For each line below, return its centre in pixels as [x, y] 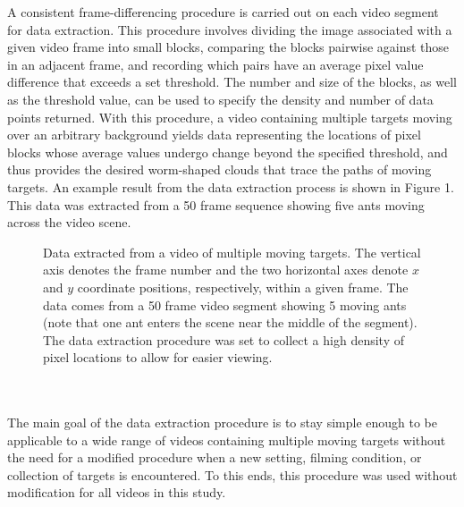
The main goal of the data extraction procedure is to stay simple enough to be [222, 422]
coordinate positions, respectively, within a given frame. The [243, 287]
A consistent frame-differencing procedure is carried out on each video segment [223, 12]
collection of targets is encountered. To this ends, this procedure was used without [232, 474]
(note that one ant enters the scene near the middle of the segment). [230, 322]
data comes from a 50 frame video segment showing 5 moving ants [225, 304]
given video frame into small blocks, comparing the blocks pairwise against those [228, 47]
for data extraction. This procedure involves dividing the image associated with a [230, 29]
